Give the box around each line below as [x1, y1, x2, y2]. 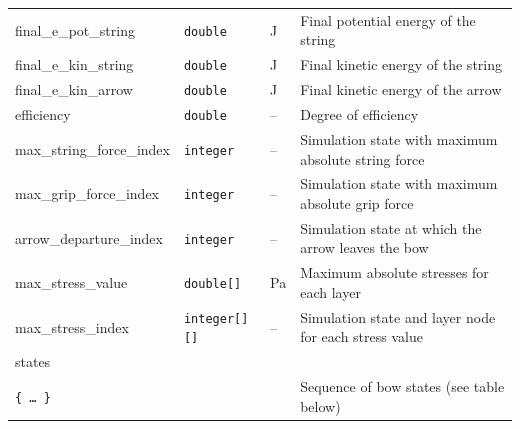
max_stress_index [15, 316, 129, 337]
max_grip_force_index [15, 183, 159, 204]
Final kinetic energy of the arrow [300, 79, 502, 100]
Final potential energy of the [300, 9, 476, 30]
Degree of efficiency [300, 104, 419, 125]
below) [300, 395, 341, 416]
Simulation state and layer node [300, 306, 496, 327]
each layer [300, 281, 361, 302]
